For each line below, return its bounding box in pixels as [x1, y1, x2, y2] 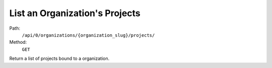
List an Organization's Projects [9, 8, 141, 19]
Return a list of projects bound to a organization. [9, 55, 110, 61]
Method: [9, 39, 27, 45]
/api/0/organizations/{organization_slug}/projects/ [22, 32, 155, 38]
